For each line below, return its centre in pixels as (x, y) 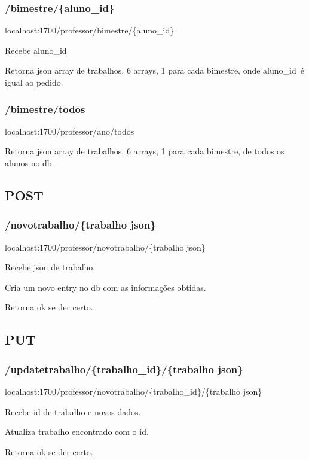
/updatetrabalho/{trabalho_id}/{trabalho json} (124, 369)
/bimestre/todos (45, 109)
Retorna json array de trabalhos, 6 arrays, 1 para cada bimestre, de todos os (145, 151)
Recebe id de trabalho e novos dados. (73, 411)
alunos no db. (30, 163)
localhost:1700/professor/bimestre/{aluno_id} (90, 30)
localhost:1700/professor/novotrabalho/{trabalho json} (105, 247)
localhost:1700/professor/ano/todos (70, 131)
